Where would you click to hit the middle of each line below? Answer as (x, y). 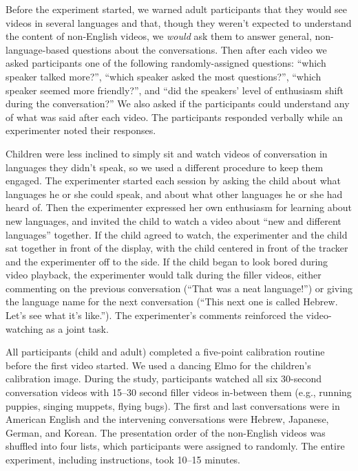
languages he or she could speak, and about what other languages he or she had (174, 194)
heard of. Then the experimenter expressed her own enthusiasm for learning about (179, 207)
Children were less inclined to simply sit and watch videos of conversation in (167, 153)
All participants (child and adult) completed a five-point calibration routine (165, 352)
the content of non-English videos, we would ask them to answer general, (159, 36)
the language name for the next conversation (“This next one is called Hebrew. (172, 302)
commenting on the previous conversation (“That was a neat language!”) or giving (179, 288)
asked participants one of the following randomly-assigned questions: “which (166, 63)
